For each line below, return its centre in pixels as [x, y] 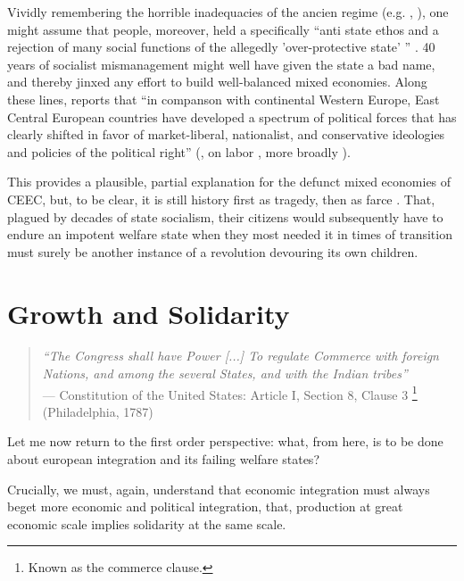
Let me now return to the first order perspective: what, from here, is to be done [225, 441]
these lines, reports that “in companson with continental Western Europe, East [224, 99]
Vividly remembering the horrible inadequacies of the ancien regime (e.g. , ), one [228, 12]
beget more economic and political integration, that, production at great [205, 506]
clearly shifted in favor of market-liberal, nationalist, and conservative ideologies [226, 134]
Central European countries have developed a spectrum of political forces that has [232, 116]
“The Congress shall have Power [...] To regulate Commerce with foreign [240, 356]
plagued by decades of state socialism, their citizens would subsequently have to [225, 216]
